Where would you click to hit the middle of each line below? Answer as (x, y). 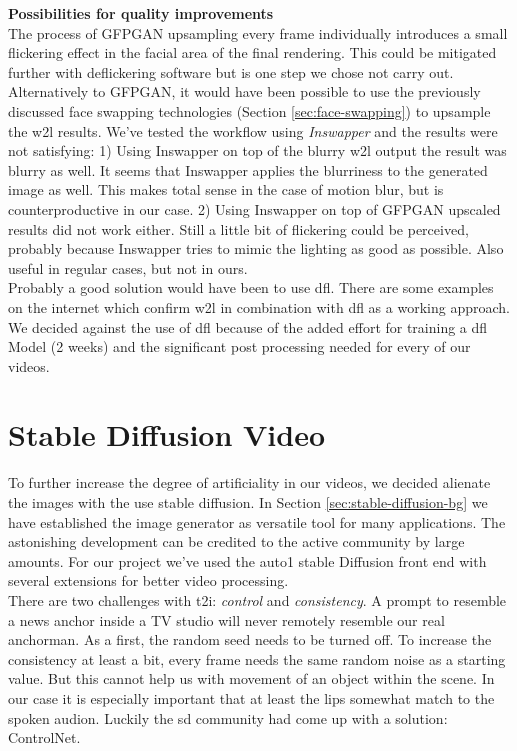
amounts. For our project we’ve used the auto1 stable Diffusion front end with (247, 560)
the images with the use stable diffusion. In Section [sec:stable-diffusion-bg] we (248, 502)
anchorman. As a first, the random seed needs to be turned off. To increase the (250, 639)
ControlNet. (44, 737)
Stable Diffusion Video (167, 434)
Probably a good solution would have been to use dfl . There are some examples (251, 287)
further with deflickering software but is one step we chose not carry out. (231, 71)
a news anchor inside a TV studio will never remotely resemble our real (226, 619)
